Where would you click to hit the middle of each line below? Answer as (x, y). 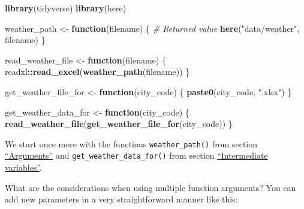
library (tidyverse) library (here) (66, 8)
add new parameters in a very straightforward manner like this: (121, 199)
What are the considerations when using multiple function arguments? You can (151, 187)
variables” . (23, 167)
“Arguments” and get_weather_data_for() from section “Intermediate (136, 155)
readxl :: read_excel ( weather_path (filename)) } (97, 72)
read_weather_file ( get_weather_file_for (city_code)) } (119, 124)
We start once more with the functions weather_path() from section (131, 143)
